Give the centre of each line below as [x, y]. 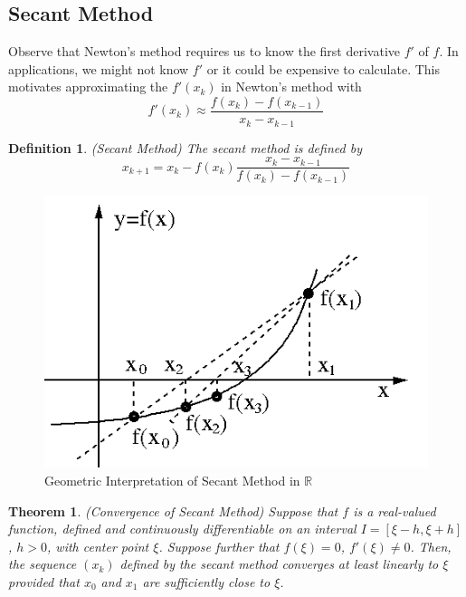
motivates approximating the [88, 87]
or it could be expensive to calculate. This [323, 68]
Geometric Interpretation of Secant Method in [172, 481]
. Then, [431, 546]
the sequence [43, 564]
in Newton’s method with [291, 87]
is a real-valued [395, 510]
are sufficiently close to [206, 582]
